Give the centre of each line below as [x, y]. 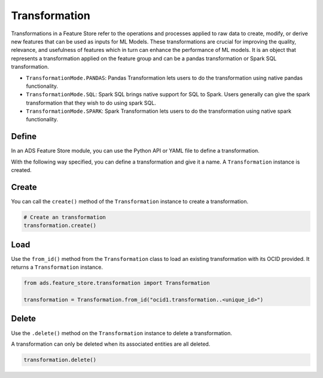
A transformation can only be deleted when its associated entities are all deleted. [111, 344]
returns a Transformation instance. [57, 267]
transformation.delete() [60, 359]
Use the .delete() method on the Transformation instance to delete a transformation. [122, 333]
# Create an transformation [65, 217]
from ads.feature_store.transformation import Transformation [117, 283]
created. [22, 170]
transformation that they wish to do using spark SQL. [91, 103]
